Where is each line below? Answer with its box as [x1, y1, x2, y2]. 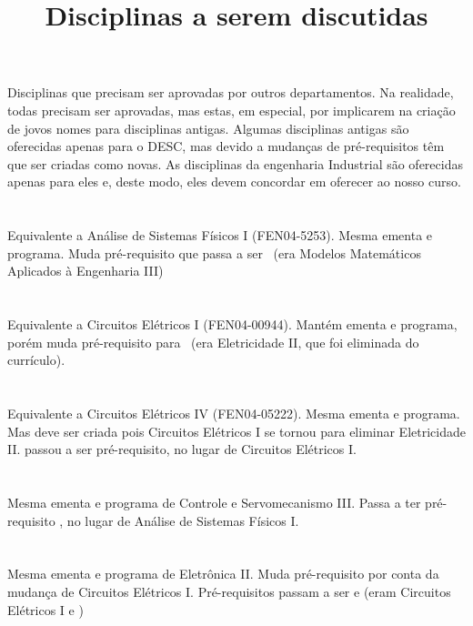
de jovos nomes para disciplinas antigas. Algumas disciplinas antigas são [7, 118, 409, 137]
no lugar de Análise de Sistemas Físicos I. [66, 510, 299, 530]
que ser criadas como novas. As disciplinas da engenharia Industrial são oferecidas [7, 154, 463, 173]
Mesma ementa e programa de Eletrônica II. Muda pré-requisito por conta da [7, 564, 439, 583]
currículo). [7, 350, 65, 369]
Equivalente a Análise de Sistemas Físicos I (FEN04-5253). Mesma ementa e [7, 226, 433, 245]
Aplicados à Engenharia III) [7, 261, 164, 280]
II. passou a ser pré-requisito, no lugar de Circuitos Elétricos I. [7, 439, 357, 459]
